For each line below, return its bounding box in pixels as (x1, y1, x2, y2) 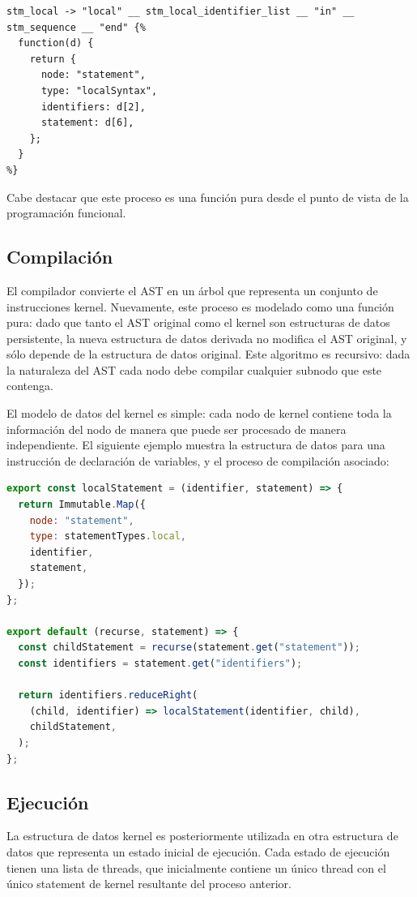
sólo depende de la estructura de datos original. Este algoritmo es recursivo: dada (6, 345, 411, 363)
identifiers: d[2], (40, 101, 146, 113)
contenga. (6, 377, 53, 394)
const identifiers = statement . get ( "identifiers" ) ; (18, 657, 303, 669)
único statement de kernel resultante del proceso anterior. (6, 875, 291, 892)
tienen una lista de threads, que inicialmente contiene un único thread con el (6, 859, 386, 876)
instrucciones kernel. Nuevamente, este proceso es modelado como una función (6, 298, 394, 315)
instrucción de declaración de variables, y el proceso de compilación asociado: (6, 452, 389, 469)
